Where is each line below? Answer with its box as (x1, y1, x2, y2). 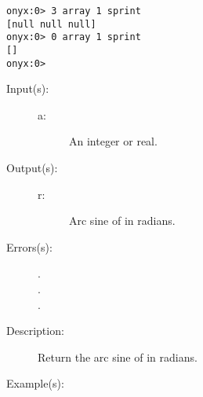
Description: (6, 322, 64, 339)
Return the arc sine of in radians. (38, 348, 198, 365)
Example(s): (6, 375, 64, 391)
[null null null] (6, 18, 96, 30)
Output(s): (6, 160, 58, 176)
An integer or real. (69, 133, 158, 149)
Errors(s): (6, 238, 53, 255)
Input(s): (6, 80, 49, 97)
